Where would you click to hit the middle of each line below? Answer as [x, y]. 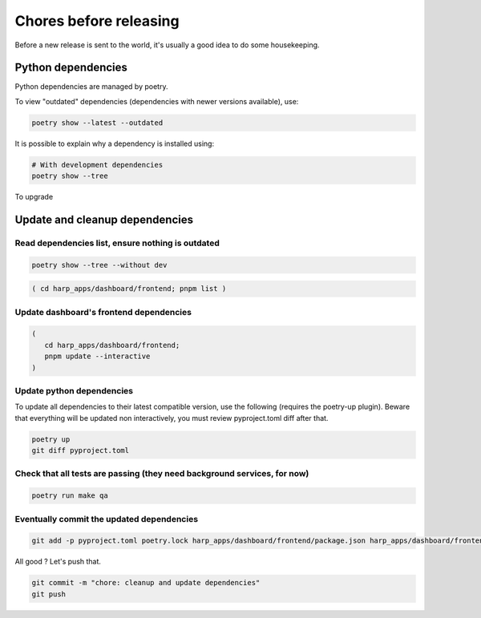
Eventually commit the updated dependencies [107, 519]
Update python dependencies [74, 390]
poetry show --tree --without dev [99, 265]
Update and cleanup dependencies [104, 219]
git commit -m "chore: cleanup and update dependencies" [146, 583]
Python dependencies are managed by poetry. [91, 87]
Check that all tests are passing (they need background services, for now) [162, 474]
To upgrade [34, 197]
